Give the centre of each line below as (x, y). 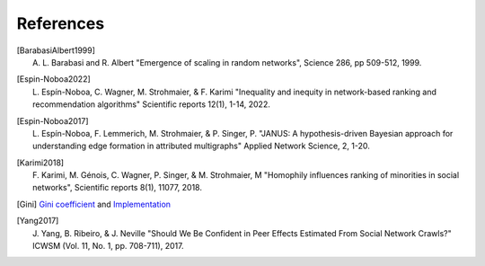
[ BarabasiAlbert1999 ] (56, 50)
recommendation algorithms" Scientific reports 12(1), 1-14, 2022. (152, 104)
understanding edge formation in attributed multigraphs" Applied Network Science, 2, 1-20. (201, 146)
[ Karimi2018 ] (40, 163)
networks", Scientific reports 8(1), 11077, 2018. (117, 188)
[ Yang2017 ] (38, 221)
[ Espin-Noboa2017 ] (53, 120)
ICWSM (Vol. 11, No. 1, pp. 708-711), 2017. (108, 246)
